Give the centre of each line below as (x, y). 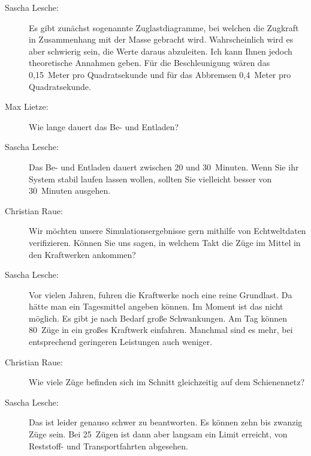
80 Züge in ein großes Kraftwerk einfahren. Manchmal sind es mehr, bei (161, 330)
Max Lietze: (27, 106)
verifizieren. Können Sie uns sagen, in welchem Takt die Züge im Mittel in (165, 242)
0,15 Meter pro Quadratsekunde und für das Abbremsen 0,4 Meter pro (160, 74)
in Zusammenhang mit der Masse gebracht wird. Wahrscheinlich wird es (161, 39)
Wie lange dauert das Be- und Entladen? (104, 126)
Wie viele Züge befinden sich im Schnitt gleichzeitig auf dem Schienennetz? (167, 382)
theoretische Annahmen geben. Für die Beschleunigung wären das (150, 63)
